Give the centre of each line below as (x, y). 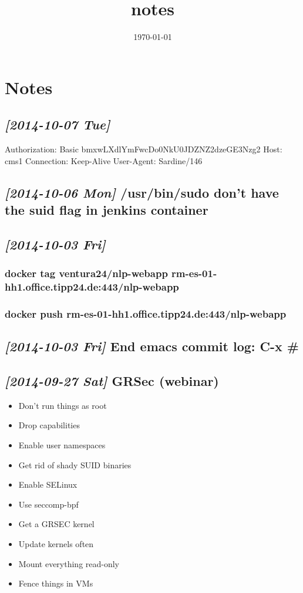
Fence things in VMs (56, 583)
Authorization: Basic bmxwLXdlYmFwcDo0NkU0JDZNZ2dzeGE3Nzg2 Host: (144, 149)
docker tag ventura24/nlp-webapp (86, 273)
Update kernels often (56, 544)
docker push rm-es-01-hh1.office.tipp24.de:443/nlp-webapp (146, 313)
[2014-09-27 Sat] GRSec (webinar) (112, 381)
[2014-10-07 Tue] (58, 124)
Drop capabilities (49, 425)
